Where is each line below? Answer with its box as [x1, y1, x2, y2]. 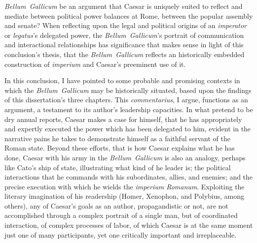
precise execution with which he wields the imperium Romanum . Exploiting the [4, 181, 245, 191]
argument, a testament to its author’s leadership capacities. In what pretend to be [4, 104, 253, 114]
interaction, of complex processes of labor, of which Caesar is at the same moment [4, 220, 253, 230]
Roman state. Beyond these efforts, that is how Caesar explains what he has [4, 143, 235, 153]
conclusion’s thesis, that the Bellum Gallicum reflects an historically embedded [4, 49, 245, 59]
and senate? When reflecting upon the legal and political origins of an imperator [4, 20, 247, 30]
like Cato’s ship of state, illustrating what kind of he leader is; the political [4, 162, 231, 172]
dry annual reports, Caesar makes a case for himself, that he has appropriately [4, 114, 242, 124]
